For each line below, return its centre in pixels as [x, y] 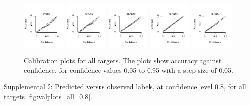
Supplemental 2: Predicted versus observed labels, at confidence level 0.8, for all [125, 87]
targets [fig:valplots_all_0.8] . [48, 96]
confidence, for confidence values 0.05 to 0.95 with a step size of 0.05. [128, 70]
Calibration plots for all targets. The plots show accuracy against [123, 60]
